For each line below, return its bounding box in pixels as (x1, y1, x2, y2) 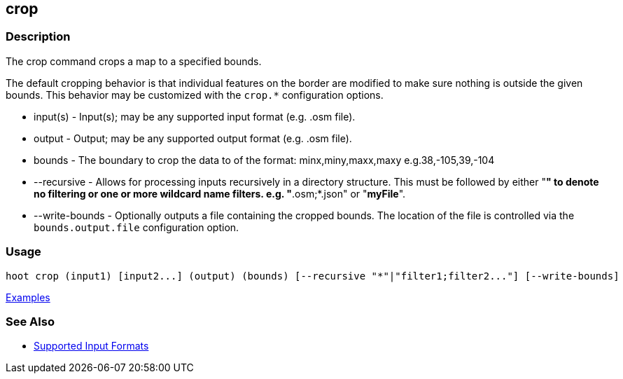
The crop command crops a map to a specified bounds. (6, 55, 262, 67)
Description (6, 29, 71, 44)
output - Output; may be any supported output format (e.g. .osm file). (34, 132, 352, 144)
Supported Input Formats (34, 340, 149, 352)
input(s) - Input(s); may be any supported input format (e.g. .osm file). (34, 110, 356, 123)
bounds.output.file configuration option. (34, 221, 239, 233)
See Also (6, 314, 55, 329)
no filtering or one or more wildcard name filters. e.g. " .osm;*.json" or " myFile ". (34, 187, 406, 200)
